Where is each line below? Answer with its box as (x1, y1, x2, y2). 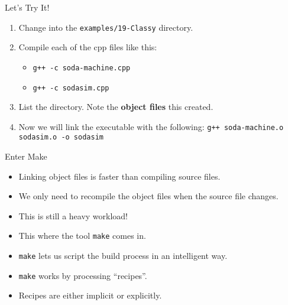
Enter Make (5, 150, 47, 163)
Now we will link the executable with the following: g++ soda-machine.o (18, 120, 284, 132)
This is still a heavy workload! (18, 209, 128, 222)
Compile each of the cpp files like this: (18, 41, 157, 53)
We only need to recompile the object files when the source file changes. (18, 190, 279, 202)
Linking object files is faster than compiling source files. (18, 170, 221, 182)
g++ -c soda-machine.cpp (33, 63, 131, 72)
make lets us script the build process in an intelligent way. (18, 249, 228, 262)
